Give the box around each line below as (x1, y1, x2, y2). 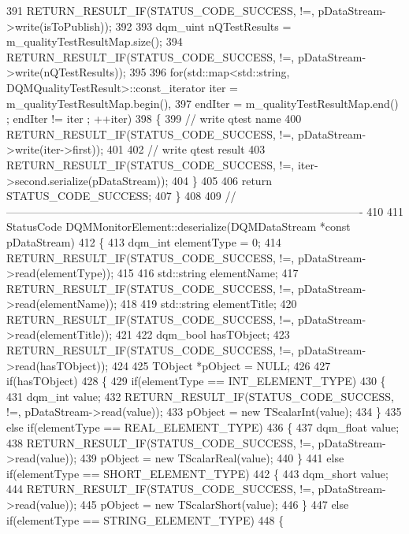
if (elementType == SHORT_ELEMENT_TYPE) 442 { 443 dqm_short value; (6, 465, 389, 481)
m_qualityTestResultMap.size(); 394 (6, 33, 183, 50)
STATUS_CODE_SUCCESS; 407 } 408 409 (6, 187, 221, 204)
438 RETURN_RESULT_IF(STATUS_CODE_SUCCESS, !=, (6, 434, 314, 451)
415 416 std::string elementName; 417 (117, 265, 299, 281)
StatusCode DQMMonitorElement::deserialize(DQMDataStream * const (6, 218, 351, 235)
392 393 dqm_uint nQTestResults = (115, 17, 292, 34)
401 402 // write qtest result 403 (106, 141, 266, 158)
